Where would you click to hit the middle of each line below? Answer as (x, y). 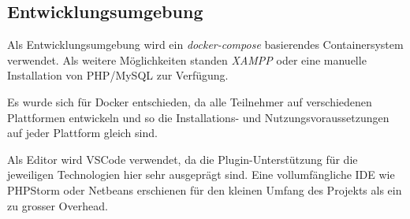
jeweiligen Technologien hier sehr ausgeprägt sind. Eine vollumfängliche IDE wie (201, 174)
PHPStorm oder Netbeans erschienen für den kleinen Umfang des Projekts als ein (205, 189)
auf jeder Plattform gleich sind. (82, 133)
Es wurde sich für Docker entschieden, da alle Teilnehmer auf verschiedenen (190, 101)
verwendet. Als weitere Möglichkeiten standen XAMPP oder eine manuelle (187, 59)
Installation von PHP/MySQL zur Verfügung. (118, 75)
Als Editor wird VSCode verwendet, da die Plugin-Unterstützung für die (183, 159)
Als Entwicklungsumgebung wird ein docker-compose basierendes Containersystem (205, 45)
